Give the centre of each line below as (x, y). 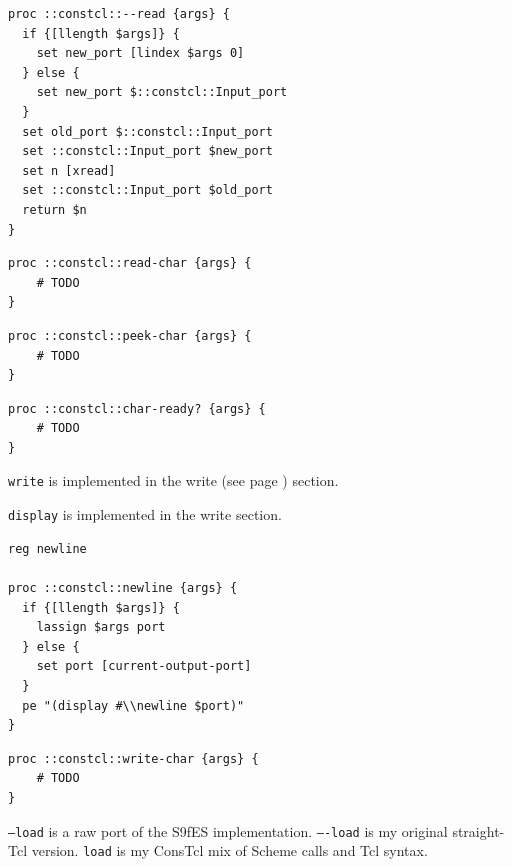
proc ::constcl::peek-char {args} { (130, 335)
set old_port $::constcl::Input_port (147, 131)
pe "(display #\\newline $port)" (133, 705)
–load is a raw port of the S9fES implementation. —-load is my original (228, 830)
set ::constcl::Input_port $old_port (147, 190)
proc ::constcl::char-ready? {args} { (137, 408)
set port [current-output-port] (144, 666)
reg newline (47, 548)
